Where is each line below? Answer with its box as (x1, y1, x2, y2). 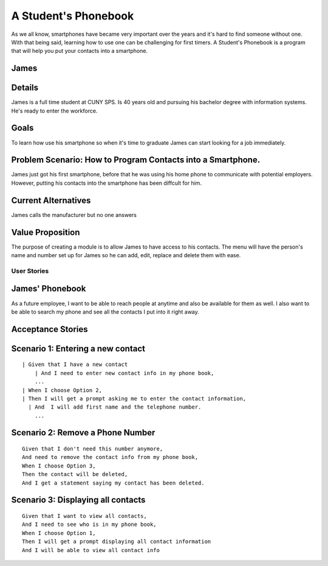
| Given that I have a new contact (22, 361, 128, 368)
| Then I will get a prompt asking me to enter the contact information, (22, 395, 247, 402)
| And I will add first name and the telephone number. (28, 404, 202, 410)
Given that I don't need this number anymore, (22, 446, 163, 452)
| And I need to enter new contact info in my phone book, (34, 370, 214, 376)
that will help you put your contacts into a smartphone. (11, 47, 148, 55)
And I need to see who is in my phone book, (22, 521, 157, 528)
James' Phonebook (11, 283, 86, 294)
